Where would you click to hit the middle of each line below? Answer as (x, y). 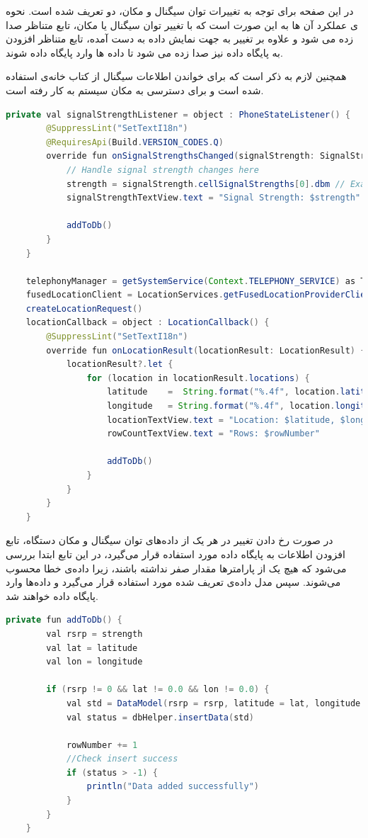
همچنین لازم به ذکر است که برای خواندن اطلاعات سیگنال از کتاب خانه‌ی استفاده (176, 76)
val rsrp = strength (94, 634)
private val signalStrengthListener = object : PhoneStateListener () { (178, 114)
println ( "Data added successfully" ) (173, 787)
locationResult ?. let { (120, 364)
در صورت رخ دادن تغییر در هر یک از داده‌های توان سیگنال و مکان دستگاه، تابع (169, 540)
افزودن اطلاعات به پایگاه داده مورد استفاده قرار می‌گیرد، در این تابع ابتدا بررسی (176, 554)
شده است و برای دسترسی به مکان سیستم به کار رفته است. (135, 90)
